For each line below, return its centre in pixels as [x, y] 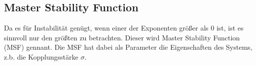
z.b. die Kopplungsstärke [41, 56]
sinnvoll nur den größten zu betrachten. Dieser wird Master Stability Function [122, 37]
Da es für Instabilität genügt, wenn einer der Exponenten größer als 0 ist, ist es [124, 28]
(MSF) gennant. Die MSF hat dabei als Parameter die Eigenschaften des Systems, [128, 47]
